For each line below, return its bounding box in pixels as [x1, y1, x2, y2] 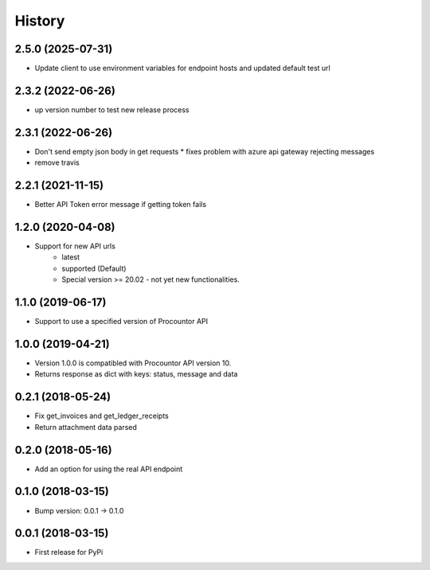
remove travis [34, 158, 80, 167]
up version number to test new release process [34, 104, 190, 115]
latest [61, 252, 80, 262]
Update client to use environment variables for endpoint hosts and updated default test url [34, 64, 330, 73]
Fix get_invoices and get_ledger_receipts [34, 411, 169, 421]
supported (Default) [61, 264, 127, 273]
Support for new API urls [34, 241, 115, 251]
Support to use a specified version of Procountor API [34, 317, 209, 326]
